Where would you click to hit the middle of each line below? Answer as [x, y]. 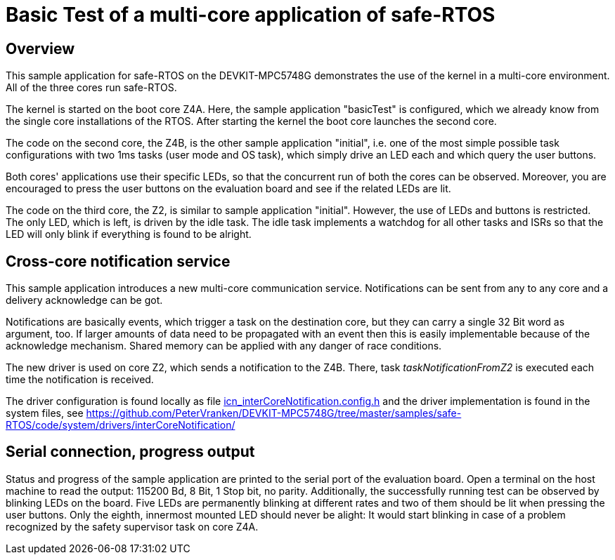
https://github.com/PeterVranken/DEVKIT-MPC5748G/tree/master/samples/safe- [274, 413]
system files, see [45, 413]
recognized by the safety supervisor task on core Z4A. [132, 526]
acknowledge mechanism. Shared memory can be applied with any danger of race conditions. [224, 346]
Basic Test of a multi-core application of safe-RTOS [251, 15]
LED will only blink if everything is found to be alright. [129, 234]
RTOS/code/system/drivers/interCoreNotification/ [121, 425]
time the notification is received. [80, 380]
